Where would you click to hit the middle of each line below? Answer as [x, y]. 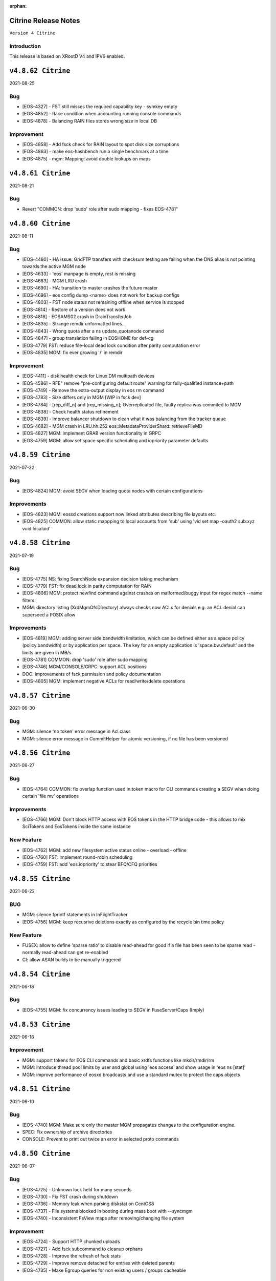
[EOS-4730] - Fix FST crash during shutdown [70, 1196]
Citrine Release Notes [45, 20]
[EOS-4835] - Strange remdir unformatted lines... [74, 324]
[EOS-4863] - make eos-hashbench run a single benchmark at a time [95, 152]
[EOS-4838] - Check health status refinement [70, 412]
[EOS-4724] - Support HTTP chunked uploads [71, 1242]
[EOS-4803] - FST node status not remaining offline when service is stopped [103, 302]
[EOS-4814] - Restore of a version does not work [74, 309]
